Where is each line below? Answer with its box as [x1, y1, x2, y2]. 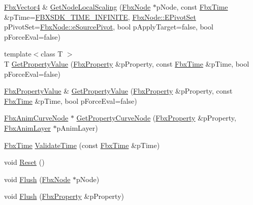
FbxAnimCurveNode [4, 112, 69, 123]
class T [41, 48, 63, 59]
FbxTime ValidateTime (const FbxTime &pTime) [4, 139, 160, 150]
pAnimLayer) [56, 122, 98, 133]
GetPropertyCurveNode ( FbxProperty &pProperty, [76, 112, 236, 123]
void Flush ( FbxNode [4, 173, 71, 184]
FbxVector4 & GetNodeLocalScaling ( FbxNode [4, 2, 151, 12]
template [4, 48, 31, 59]
